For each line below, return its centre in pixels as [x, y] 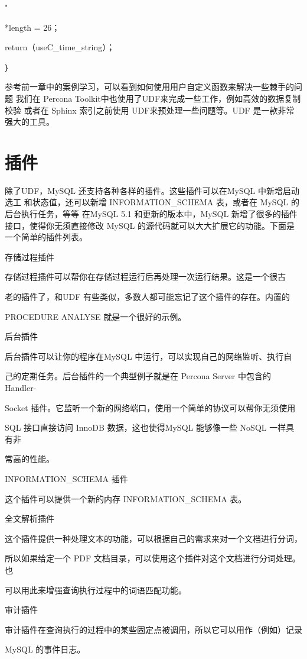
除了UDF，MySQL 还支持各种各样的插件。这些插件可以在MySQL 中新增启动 [152, 190]
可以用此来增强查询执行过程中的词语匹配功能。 [96, 589]
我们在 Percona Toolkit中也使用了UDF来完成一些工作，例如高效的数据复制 [158, 98]
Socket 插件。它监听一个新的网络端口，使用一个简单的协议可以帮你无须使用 [150, 407]
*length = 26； [32, 27]
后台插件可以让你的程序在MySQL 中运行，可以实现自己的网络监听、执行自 [148, 356]
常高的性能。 [30, 459]
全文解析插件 [30, 519]
